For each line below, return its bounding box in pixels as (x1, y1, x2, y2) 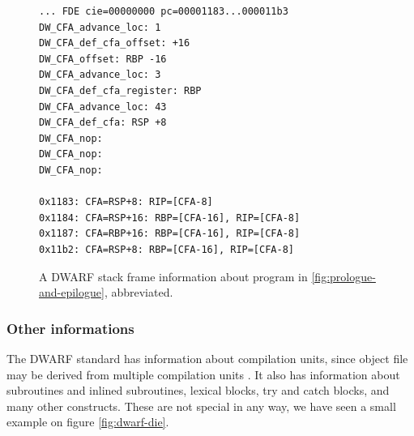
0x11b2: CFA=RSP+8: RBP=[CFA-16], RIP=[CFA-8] (39, 243, 294, 255)
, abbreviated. (104, 284, 173, 301)
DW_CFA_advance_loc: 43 (39, 100, 167, 113)
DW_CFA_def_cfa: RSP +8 (39, 117, 167, 129)
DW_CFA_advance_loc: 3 (39, 69, 161, 81)
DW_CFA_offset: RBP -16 (39, 53, 167, 65)
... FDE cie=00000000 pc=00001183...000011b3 (39, 6, 288, 17)
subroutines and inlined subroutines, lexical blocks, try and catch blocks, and (6, 382, 390, 399)
